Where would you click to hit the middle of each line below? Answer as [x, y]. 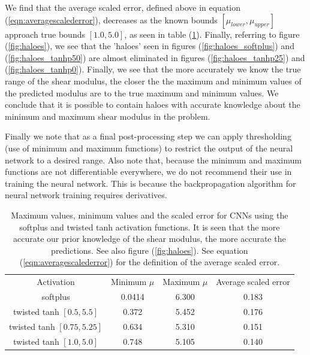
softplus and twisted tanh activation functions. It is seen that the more [150, 227]
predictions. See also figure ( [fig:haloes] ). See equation [150, 250]
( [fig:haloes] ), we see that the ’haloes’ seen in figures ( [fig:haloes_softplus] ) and [150, 46]
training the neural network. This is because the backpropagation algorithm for [151, 183]
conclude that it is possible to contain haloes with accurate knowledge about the [153, 104]
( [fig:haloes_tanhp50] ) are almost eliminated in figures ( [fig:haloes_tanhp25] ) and [155, 57]
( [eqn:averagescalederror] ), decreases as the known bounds [111, 19]
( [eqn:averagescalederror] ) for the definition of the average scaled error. [150, 262]
